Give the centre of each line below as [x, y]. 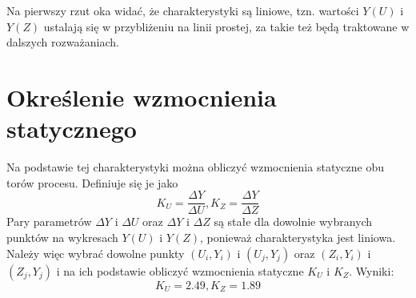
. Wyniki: [372, 270]
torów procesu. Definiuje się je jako [92, 182]
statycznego [72, 129]
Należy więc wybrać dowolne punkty [96, 253]
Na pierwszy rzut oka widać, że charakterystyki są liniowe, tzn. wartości [183, 10]
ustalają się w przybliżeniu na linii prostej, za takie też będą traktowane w [226, 26]
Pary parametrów [49, 221]
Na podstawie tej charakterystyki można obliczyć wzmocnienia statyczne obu [195, 167]
